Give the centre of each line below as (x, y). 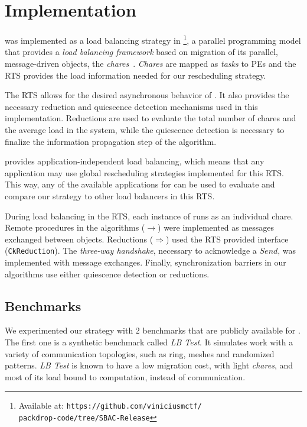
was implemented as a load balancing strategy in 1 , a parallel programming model (153, 39)
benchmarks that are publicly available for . (221, 330)
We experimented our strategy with (69, 330)
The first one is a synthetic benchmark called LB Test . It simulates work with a (149, 342)
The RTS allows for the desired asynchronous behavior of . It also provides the (147, 95)
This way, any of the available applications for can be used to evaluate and (140, 184)
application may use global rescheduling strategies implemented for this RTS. (144, 172)
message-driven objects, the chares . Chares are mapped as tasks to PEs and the (151, 63)
